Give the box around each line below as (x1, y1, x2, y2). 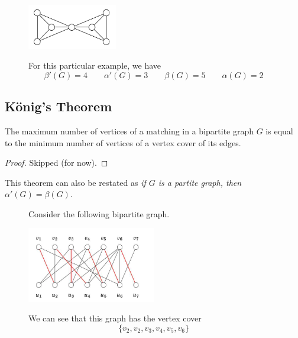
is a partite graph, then (158, 176, 242, 188)
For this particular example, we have (28, 59, 161, 72)
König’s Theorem (5, 97, 112, 115)
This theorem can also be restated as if (5, 176, 146, 188)
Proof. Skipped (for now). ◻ (5, 156, 108, 169)
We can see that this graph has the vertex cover (28, 312, 202, 324)
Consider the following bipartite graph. (28, 207, 170, 220)
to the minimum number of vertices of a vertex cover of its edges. (5, 136, 241, 149)
